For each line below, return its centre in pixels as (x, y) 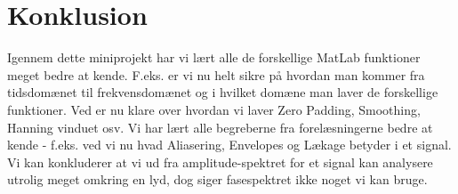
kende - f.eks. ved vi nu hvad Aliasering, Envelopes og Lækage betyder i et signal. (229, 145)
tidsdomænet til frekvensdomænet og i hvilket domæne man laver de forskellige (223, 92)
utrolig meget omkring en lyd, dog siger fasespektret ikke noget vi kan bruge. (217, 179)
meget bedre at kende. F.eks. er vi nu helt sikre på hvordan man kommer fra (216, 74)
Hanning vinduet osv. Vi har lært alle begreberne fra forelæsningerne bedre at (220, 127)
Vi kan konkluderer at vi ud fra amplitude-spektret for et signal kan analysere (220, 162)
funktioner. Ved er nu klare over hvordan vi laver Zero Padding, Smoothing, (214, 109)
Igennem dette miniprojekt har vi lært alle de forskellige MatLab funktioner (214, 57)
